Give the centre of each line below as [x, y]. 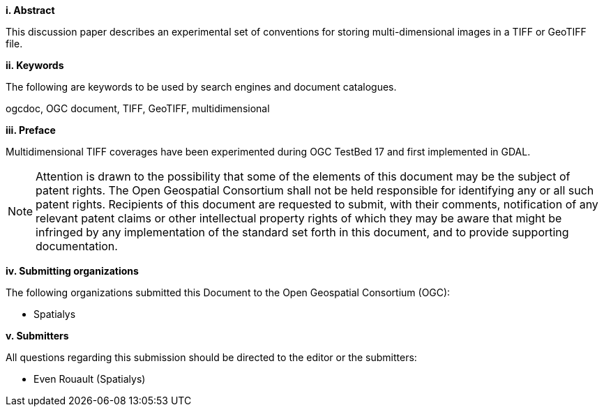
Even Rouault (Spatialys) [90, 379]
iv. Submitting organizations [72, 271]
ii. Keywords [35, 65]
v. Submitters [37, 336]
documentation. [77, 246]
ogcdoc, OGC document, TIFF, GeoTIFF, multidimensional [138, 108]
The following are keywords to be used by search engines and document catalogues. [201, 87]
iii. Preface [31, 130]
